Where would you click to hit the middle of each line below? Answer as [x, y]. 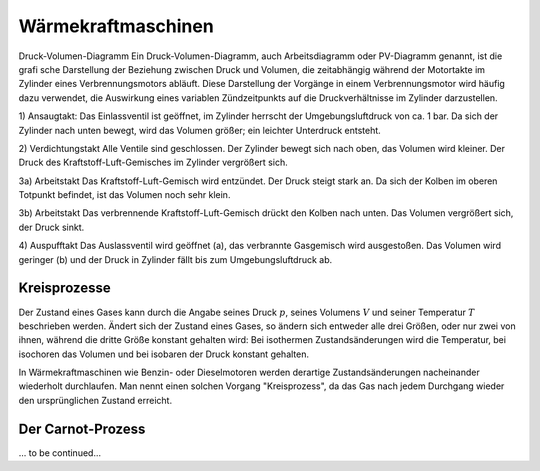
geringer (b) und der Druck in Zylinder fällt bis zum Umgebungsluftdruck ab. [175, 259]
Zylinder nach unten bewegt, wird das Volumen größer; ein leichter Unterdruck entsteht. [200, 130]
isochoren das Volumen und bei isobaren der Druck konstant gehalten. [164, 354]
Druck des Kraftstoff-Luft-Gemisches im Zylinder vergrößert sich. [153, 162]
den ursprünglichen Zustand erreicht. [95, 400]
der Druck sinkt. [51, 227]
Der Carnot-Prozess [82, 428]
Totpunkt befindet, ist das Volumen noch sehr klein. [124, 195]
